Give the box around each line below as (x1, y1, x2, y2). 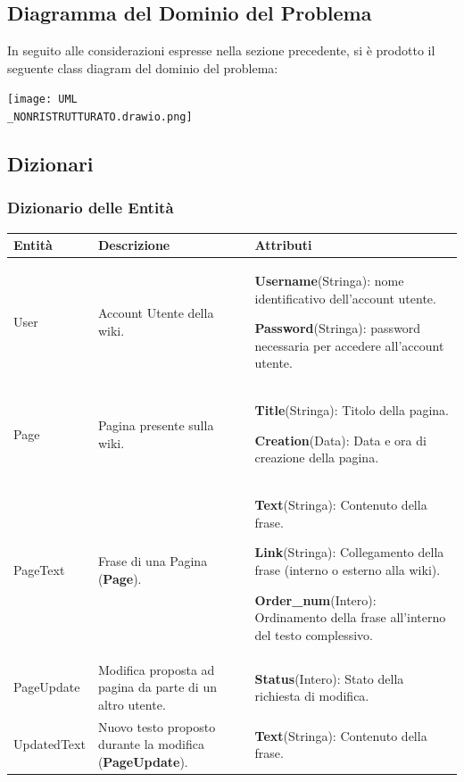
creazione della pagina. (254, 448, 379, 467)
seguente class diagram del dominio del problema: (7, 58, 278, 77)
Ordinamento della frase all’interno (254, 608, 446, 627)
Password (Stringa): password (254, 319, 421, 337)
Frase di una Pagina (97, 552, 208, 570)
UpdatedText (13, 735, 86, 753)
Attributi (254, 236, 312, 254)
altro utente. (97, 695, 166, 713)
